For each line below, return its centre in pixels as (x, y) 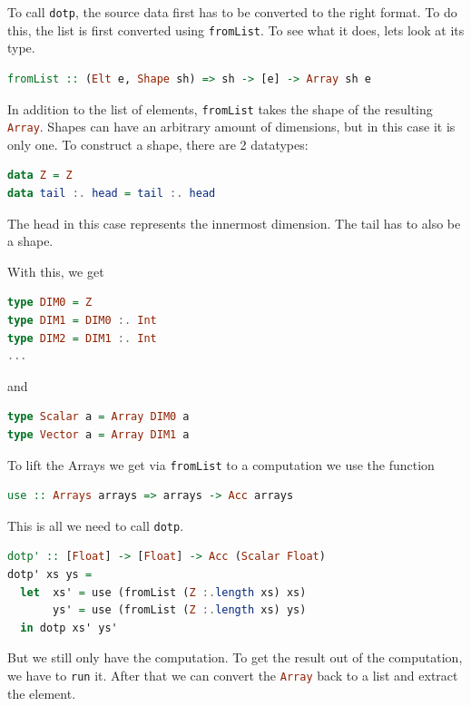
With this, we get (56, 271)
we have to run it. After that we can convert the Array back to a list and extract (233, 675)
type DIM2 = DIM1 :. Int (82, 338)
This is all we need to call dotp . (96, 525)
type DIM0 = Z (50, 303)
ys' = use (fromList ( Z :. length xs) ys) (180, 610)
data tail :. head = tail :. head (112, 193)
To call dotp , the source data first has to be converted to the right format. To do (232, 12)
